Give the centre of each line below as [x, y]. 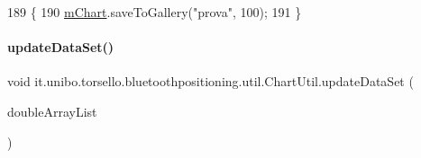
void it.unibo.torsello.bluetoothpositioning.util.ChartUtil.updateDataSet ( [210, 81]
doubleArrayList [52, 111]
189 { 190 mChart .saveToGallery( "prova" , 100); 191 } [155, 12]
